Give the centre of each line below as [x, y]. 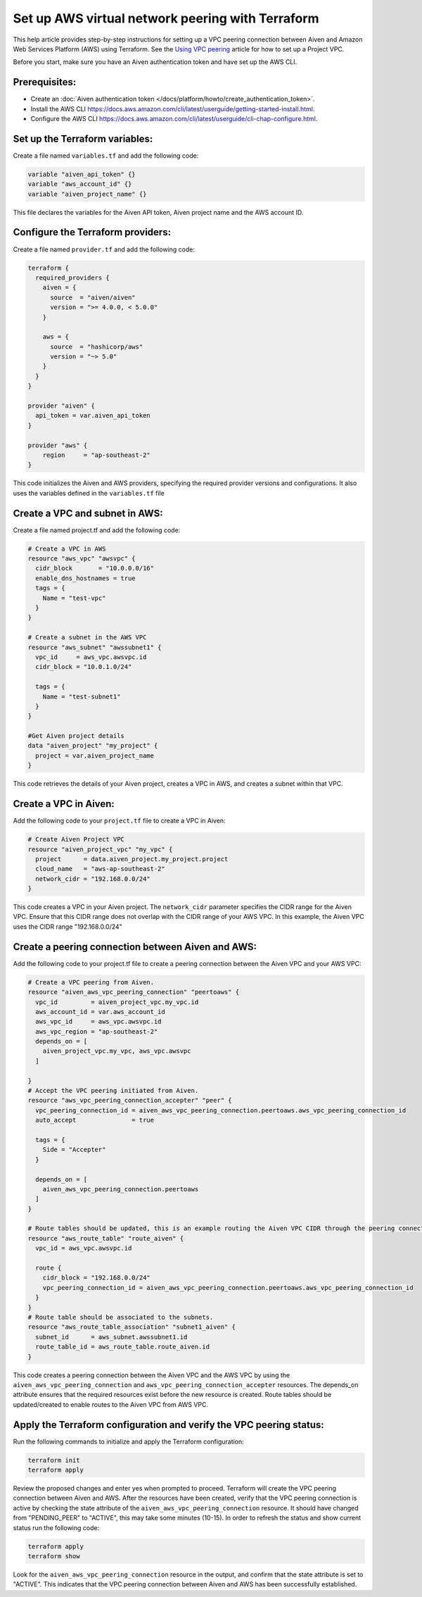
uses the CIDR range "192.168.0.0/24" [68, 927]
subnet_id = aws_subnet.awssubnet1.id [111, 1337]
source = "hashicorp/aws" [97, 346]
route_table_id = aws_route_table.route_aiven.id [123, 1347]
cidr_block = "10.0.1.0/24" [84, 667]
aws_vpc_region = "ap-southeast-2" [97, 1031]
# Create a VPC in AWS [67, 549]
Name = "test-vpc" [74, 598]
